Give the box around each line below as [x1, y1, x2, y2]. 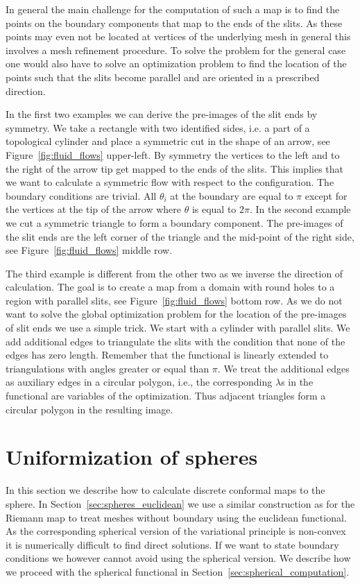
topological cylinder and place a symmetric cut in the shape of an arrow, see [6, 134, 330, 148]
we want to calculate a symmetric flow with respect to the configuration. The [6, 175, 334, 189]
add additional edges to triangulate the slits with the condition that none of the [6, 334, 345, 348]
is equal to [191, 202, 237, 216]
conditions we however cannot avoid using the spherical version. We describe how [6, 551, 351, 565]
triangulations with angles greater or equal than [6, 361, 209, 375]
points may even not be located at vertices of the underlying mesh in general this [6, 29, 351, 44]
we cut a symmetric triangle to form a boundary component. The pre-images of [6, 215, 343, 230]
